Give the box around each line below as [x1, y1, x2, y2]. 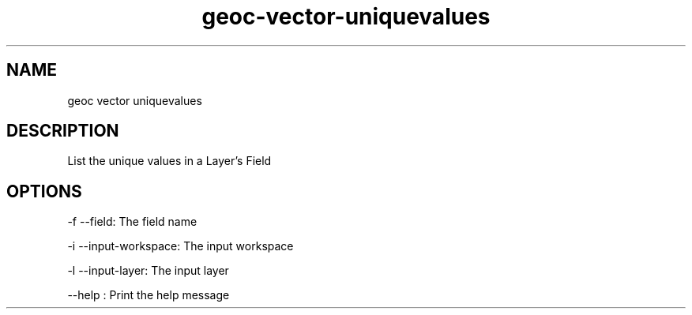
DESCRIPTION [6, 121, 119, 141]
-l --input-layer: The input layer [67, 264, 229, 278]
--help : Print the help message [67, 288, 230, 302]
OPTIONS [6, 181, 82, 201]
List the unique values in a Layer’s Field [67, 154, 272, 168]
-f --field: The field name [67, 215, 197, 229]
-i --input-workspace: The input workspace [67, 239, 294, 253]
